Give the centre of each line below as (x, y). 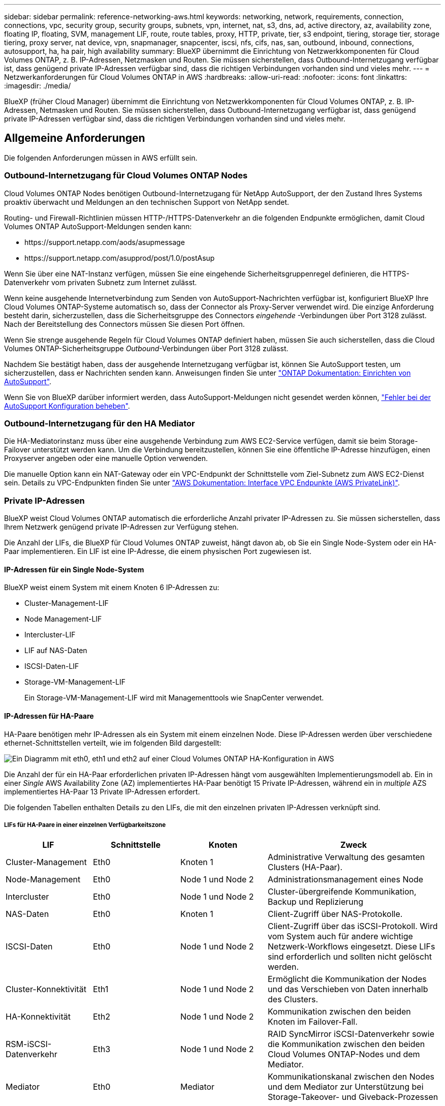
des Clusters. (293, 1000)
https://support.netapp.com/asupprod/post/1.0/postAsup (120, 258)
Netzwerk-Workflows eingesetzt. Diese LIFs (352, 947)
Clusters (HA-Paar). (305, 867)
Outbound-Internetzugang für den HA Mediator (100, 423)
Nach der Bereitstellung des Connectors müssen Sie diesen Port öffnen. (124, 324)
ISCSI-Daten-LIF (52, 666)
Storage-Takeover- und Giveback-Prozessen (353, 1097)
